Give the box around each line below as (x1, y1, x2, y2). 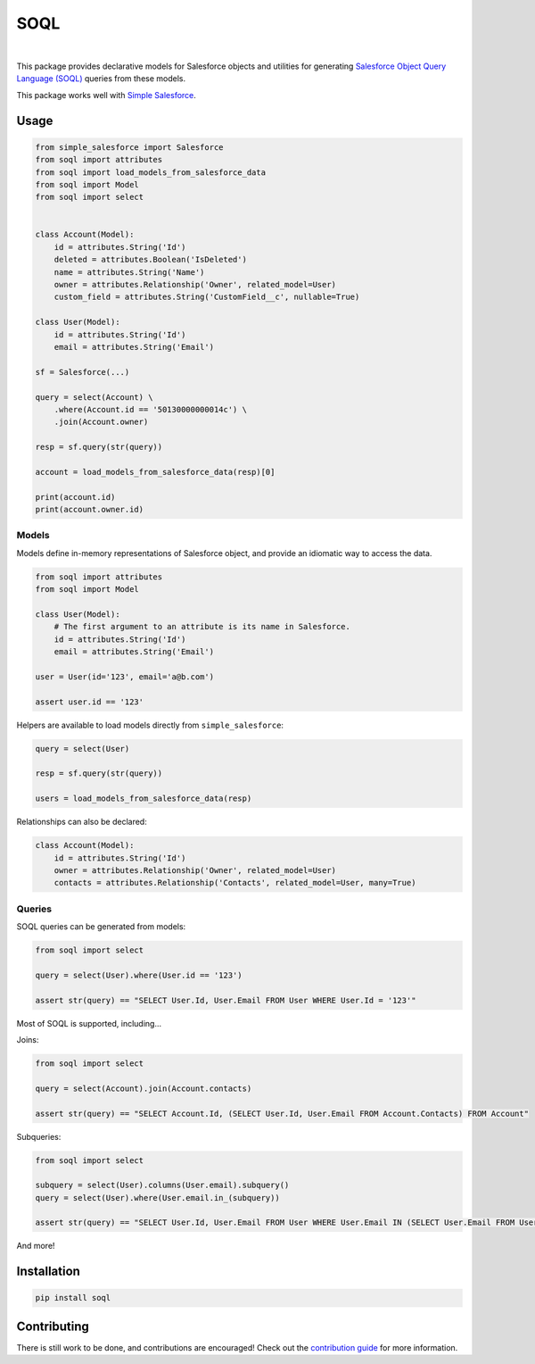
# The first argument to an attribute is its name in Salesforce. (53, 621, 351, 632)
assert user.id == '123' (35, 696, 144, 707)
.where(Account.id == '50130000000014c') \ (53, 404, 247, 414)
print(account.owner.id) (35, 504, 144, 515)
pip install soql (35, 1293, 111, 1303)
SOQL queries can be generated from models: (16, 921, 186, 932)
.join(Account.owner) (53, 417, 149, 428)
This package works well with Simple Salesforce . (16, 89, 196, 100)
